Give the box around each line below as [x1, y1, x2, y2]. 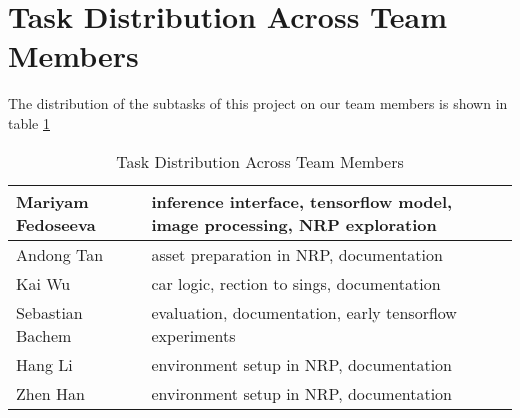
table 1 [8, 112, 50, 133]
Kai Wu [16, 271, 71, 295]
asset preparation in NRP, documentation [151, 242, 443, 266]
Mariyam [16, 189, 89, 213]
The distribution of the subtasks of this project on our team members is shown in [8, 93, 508, 114]
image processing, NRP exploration [151, 212, 437, 236]
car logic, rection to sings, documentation [151, 271, 441, 295]
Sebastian [16, 300, 83, 324]
